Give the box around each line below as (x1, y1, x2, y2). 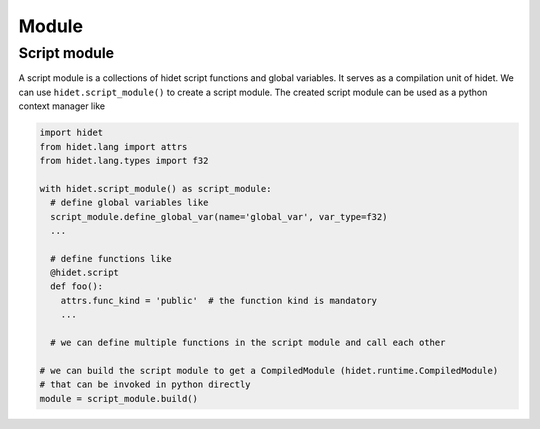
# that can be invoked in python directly (39, 379, 251, 390)
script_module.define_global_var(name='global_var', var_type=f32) (50, 211, 388, 222)
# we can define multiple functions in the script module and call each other (50, 337, 446, 349)
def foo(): (50, 281, 104, 292)
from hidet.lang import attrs (39, 141, 188, 152)
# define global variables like (50, 197, 209, 209)
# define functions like (50, 253, 172, 264)
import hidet (39, 127, 104, 139)
